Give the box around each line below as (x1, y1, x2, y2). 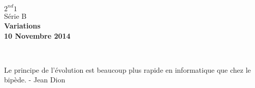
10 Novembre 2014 (4, 30, 71, 41)
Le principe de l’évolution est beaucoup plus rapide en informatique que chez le (4, 64, 251, 75)
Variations (4, 20, 41, 31)
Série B (4, 10, 27, 21)
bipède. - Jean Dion (4, 74, 66, 85)
